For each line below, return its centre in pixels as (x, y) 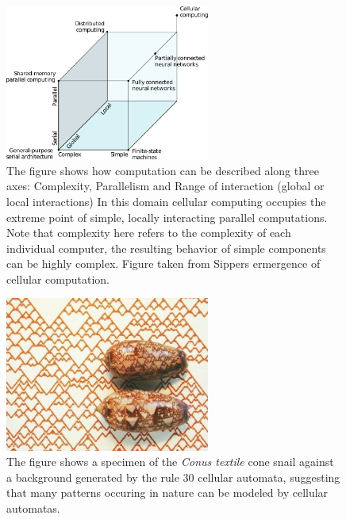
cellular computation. (58, 279)
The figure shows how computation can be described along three (163, 170)
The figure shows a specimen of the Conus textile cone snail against (170, 462)
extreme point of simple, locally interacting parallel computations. (167, 217)
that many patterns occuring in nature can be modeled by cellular (167, 492)
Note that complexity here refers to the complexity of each (149, 233)
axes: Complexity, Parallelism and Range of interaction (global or (165, 186)
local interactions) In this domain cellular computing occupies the (166, 201)
